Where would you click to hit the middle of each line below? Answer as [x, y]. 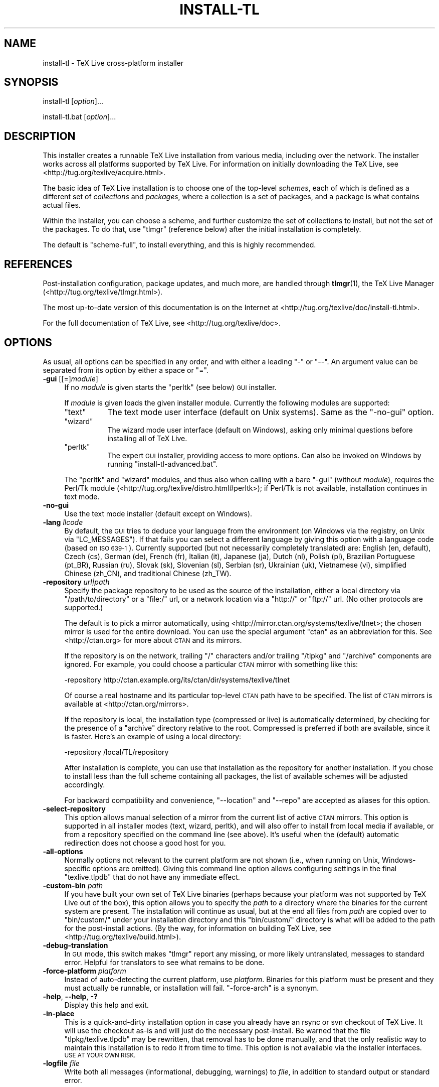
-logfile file [61, 1063]
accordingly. [85, 784]
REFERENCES [38, 264]
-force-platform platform [84, 971]
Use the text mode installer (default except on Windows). [158, 513]
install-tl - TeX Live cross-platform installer [113, 63]
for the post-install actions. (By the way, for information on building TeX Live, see [198, 928]
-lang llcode [63, 522]
